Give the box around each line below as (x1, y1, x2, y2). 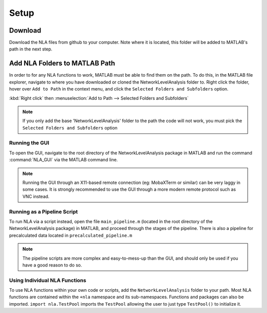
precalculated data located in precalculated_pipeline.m (9, 232, 133, 238)
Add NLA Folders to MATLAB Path (9, 59, 115, 68)
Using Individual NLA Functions (9, 277, 87, 284)
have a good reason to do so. (22, 262, 83, 268)
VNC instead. (22, 193, 49, 199)
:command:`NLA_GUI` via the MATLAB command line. (9, 157, 118, 163)
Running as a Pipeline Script (9, 208, 78, 215)
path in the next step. (9, 46, 53, 52)
